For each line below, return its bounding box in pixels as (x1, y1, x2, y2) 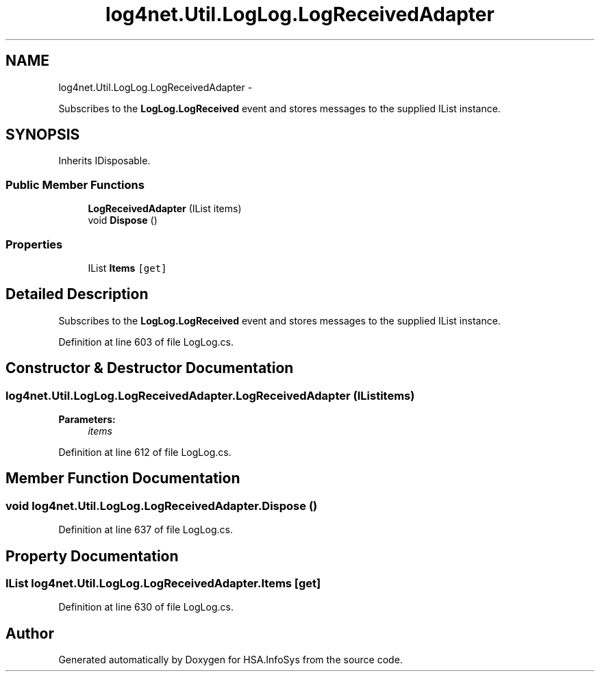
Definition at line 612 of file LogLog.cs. (58, 446, 232, 458)
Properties (5, 237, 63, 251)
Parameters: (58, 413, 116, 425)
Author (5, 624, 54, 642)
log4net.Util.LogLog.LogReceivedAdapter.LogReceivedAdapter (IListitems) (5, 388, 415, 403)
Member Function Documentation (5, 470, 240, 487)
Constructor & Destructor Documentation (5, 359, 294, 377)
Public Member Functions (5, 177, 145, 192)
